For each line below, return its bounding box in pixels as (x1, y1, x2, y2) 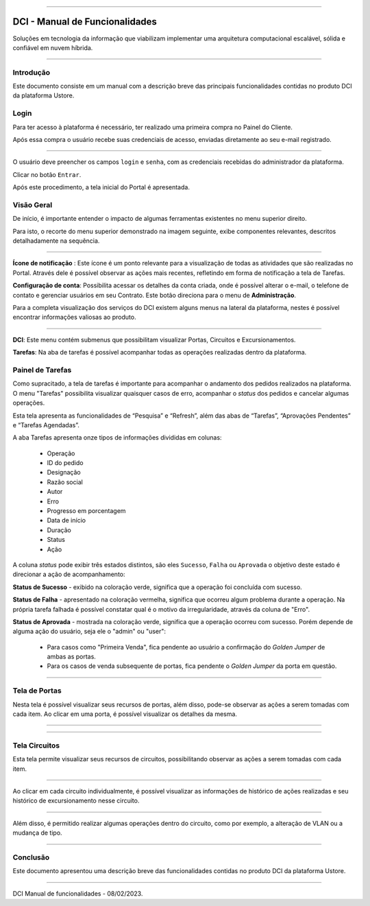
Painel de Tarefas (12, 365, 72, 374)
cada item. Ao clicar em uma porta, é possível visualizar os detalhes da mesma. (12, 710, 238, 718)
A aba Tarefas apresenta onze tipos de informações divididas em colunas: (12, 433, 222, 442)
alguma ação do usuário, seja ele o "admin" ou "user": (12, 628, 166, 636)
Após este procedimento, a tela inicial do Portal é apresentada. (12, 183, 190, 191)
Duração (47, 525, 71, 534)
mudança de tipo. (12, 828, 62, 837)
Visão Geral (12, 200, 53, 209)
